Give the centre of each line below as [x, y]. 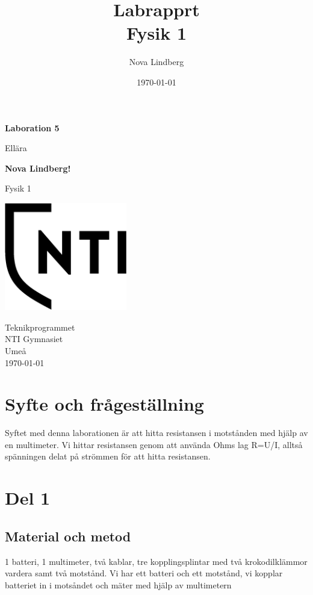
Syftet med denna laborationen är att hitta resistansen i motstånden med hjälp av [156, 433]
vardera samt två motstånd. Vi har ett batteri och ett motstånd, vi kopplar [144, 573]
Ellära [16, 148]
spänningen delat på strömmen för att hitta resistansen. [108, 456]
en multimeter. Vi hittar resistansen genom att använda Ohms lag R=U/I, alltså [154, 444]
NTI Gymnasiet [34, 339]
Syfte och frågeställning [104, 404]
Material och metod [68, 536]
